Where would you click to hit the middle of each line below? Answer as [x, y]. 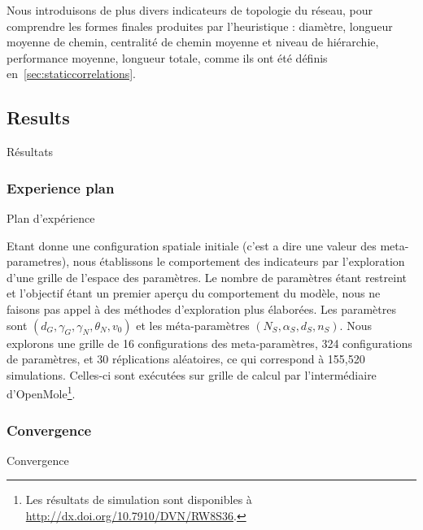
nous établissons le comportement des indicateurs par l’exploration [239, 261]
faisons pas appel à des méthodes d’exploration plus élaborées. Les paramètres [201, 308]
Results [38, 117]
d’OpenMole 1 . [41, 392]
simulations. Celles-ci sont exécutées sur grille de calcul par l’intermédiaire [192, 374]
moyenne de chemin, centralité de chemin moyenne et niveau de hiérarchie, [193, 42]
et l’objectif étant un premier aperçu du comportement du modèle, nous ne [194, 293]
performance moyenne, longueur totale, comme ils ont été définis [167, 57]
